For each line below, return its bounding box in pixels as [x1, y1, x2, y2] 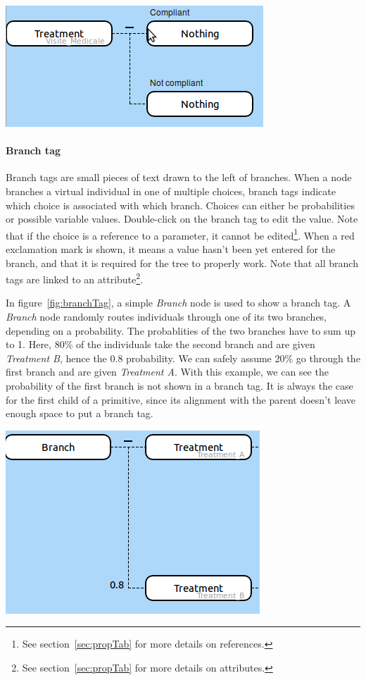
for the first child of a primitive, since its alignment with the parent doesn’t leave [6, 392, 356, 407]
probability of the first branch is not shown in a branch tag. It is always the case [6, 378, 353, 393]
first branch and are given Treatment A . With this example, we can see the [6, 364, 329, 379]
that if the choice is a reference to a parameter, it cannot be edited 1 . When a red [6, 225, 355, 242]
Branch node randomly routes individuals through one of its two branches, [6, 309, 327, 324]
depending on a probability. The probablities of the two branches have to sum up [6, 323, 355, 338]
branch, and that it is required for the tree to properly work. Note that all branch [6, 255, 358, 270]
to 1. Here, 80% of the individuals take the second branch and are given [6, 337, 315, 352]
